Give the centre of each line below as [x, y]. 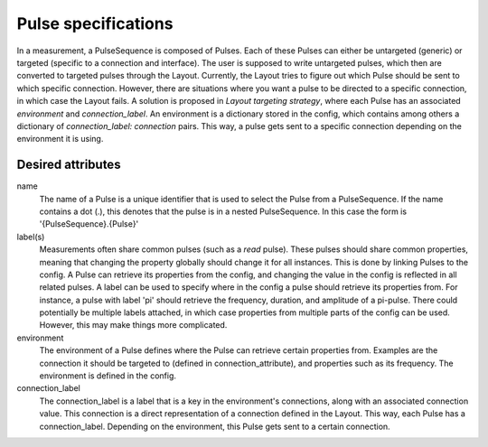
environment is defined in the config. [108, 376]
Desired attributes [69, 165]
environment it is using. [60, 139]
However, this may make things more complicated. [133, 325]
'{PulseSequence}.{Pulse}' [89, 224]
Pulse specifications [95, 23]
